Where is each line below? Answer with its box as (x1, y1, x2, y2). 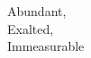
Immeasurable (7, 37, 85, 55)
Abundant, (7, 2, 67, 20)
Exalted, (7, 19, 54, 37)
